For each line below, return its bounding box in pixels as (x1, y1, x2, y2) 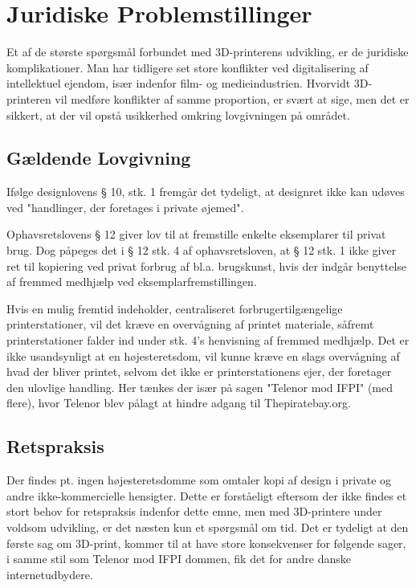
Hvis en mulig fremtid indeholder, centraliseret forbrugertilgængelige (6, 300, 343, 316)
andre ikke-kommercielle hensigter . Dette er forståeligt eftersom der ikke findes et (6, 487, 407, 504)
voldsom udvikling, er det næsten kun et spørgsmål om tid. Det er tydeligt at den (6, 519, 409, 535)
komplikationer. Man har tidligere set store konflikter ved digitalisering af (6, 59, 369, 76)
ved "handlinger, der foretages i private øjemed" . (6, 198, 244, 215)
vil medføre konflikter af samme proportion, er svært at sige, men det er (55, 90, 410, 107)
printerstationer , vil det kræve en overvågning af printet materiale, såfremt (6, 316, 374, 333)
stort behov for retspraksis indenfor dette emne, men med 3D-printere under (6, 503, 382, 520)
